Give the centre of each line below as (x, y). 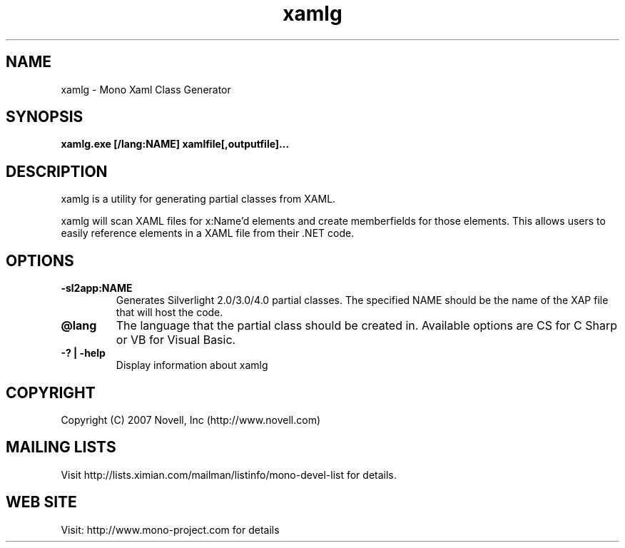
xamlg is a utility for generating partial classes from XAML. (198, 199)
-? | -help (83, 353)
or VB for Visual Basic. (176, 340)
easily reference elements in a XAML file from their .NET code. (208, 233)
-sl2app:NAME (97, 288)
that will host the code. (169, 313)
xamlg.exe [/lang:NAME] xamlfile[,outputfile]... (175, 144)
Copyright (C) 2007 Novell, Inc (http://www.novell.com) (191, 420)
